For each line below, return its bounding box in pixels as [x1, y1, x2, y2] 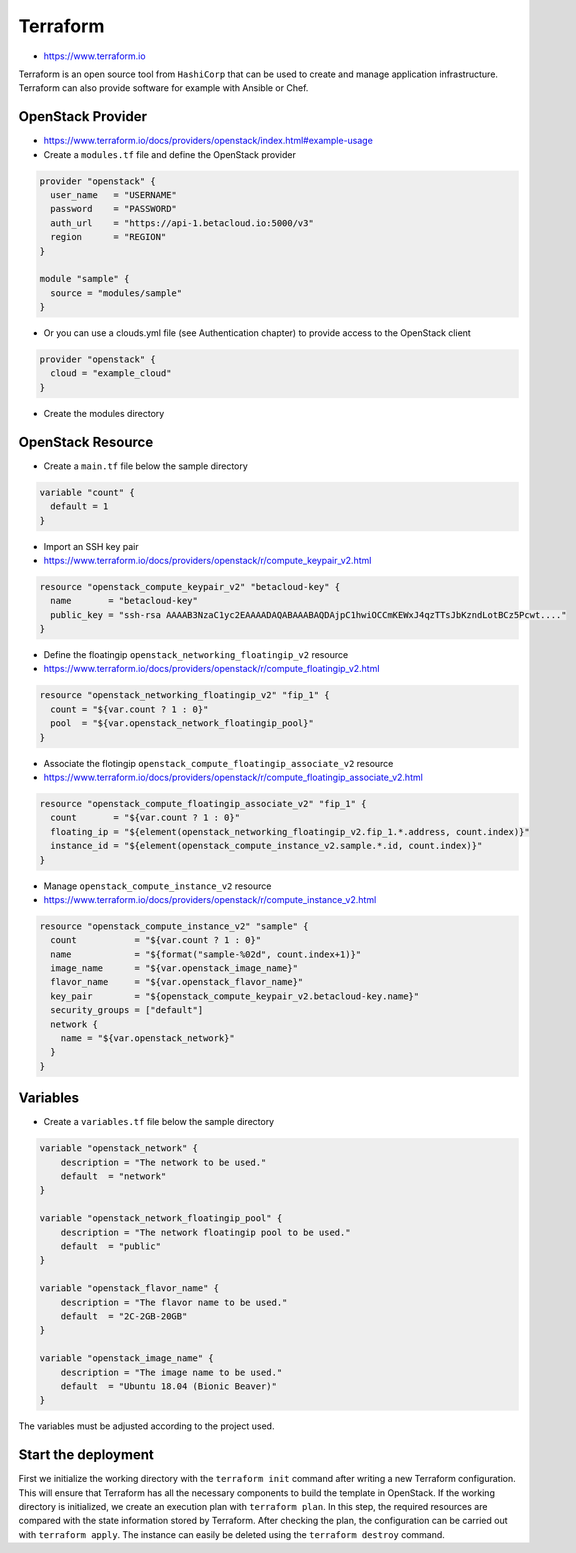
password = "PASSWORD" [50, 203, 177, 215]
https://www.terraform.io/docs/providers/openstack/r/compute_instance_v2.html [43, 893, 377, 905]
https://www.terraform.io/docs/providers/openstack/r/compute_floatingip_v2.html [43, 663, 380, 675]
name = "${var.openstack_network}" [60, 1033, 235, 1044]
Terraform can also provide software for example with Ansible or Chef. [18, 82, 309, 94]
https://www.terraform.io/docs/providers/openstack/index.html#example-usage [43, 135, 374, 147]
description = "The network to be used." [60, 1156, 267, 1168]
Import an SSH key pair [43, 540, 139, 552]
